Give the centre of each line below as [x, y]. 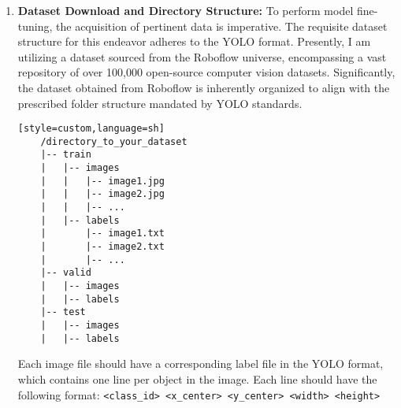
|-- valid [66, 273]
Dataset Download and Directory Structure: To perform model [186, 10]
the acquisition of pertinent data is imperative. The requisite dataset [222, 26]
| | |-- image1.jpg [102, 181]
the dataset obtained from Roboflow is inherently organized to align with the [204, 87]
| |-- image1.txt [102, 234]
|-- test [63, 312]
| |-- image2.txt [102, 247]
